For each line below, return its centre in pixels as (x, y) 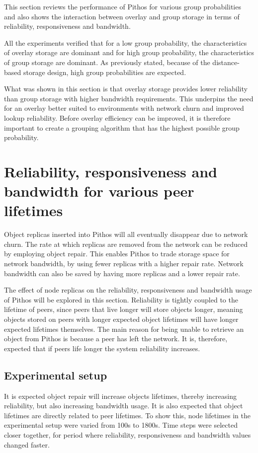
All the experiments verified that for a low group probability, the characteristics (126, 42)
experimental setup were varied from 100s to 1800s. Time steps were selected (121, 425)
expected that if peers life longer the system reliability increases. (102, 348)
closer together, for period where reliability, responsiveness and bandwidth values (128, 434)
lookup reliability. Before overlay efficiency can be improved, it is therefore (117, 117)
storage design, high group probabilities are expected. (105, 72)
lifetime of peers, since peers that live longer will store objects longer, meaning (124, 309)
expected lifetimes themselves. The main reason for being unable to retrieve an (124, 329)
